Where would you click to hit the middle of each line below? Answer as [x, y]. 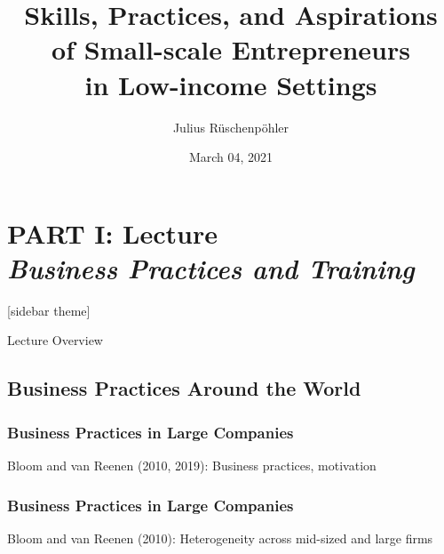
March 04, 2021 [231, 157]
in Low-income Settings [231, 84]
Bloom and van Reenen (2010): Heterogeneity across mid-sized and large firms [220, 538]
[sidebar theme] [49, 310]
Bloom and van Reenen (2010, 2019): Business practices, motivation [192, 465]
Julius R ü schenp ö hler [231, 127]
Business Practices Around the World [184, 388]
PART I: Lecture [112, 233]
